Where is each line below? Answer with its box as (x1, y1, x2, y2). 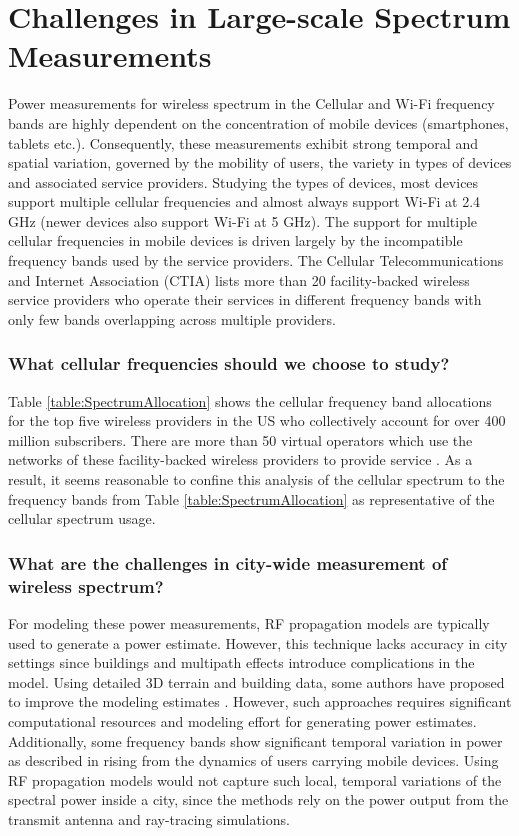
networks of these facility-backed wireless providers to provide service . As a (8, 449, 473, 470)
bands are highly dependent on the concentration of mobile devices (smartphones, (8, 112, 509, 133)
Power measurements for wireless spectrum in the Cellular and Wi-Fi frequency (8, 93, 495, 114)
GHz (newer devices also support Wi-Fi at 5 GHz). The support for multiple (8, 210, 478, 231)
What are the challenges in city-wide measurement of (8, 550, 448, 575)
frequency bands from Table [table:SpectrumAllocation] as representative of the (8, 488, 495, 509)
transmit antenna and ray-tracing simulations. (8, 808, 290, 829)
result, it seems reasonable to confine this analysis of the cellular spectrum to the (8, 469, 505, 490)
